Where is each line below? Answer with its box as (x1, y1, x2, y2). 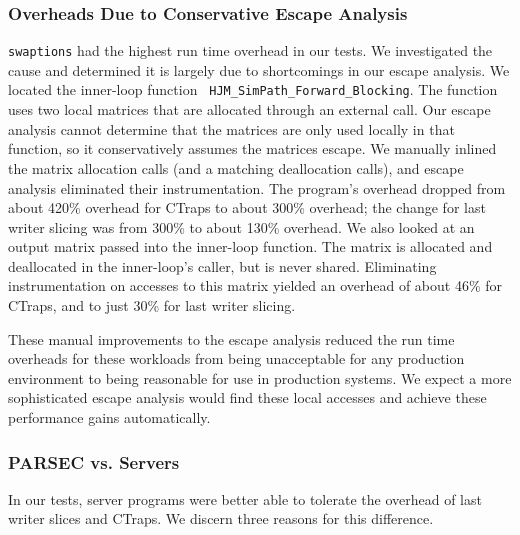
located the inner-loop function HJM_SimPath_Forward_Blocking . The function (8, 79, 498, 100)
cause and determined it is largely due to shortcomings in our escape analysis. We (8, 59, 510, 80)
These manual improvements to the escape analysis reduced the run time (8, 328, 455, 349)
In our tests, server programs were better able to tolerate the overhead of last (8, 488, 482, 509)
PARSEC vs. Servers (8, 449, 180, 474)
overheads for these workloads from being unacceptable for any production (8, 348, 465, 369)
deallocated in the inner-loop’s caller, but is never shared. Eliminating (8, 255, 437, 276)
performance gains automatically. (8, 407, 211, 428)
